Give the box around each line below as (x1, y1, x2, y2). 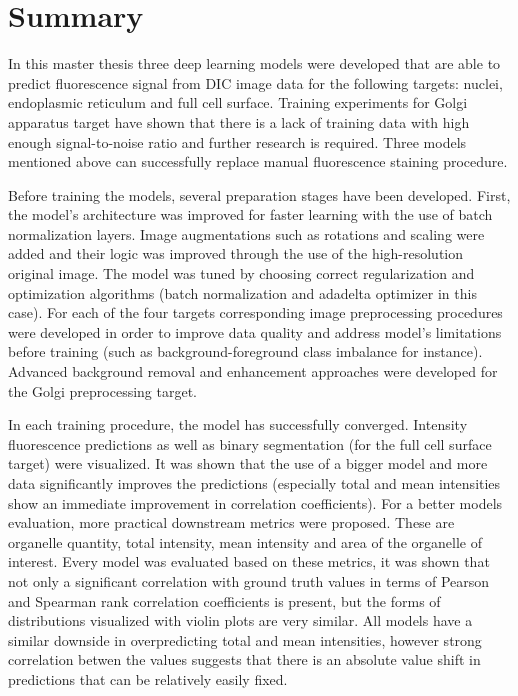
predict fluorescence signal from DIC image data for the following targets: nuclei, (8, 72, 503, 93)
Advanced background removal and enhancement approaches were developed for (8, 361, 498, 382)
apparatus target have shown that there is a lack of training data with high (8, 111, 470, 132)
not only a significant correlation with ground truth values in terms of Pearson (8, 570, 490, 591)
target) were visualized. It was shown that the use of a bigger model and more (8, 453, 488, 474)
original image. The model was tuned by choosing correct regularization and (8, 263, 475, 284)
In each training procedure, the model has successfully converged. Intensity (8, 414, 468, 435)
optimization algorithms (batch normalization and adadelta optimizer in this (8, 282, 477, 303)
